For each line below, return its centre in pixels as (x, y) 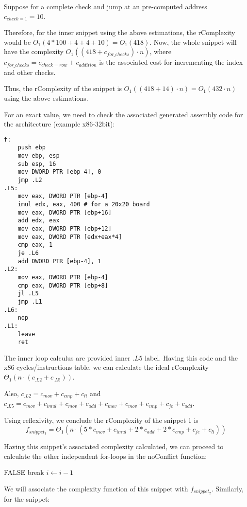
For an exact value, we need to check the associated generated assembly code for (123, 114)
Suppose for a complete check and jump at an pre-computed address (106, 6)
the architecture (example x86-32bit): (59, 124)
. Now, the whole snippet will (193, 42)
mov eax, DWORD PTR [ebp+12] (65, 229)
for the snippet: (27, 498)
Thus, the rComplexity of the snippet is (63, 88)
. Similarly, (227, 488)
